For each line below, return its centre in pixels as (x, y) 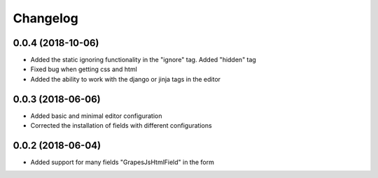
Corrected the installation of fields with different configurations (121, 126)
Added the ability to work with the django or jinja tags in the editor (125, 79)
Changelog (45, 18)
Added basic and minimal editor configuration (96, 116)
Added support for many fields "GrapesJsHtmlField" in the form (122, 162)
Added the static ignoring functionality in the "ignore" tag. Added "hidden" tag (143, 60)
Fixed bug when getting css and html (84, 69)
